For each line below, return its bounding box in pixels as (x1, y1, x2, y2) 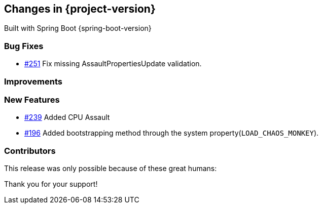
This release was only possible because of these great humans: (4, 164, 217, 173)
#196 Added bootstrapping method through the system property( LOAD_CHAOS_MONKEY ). (24, 129, 319, 138)
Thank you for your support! (4, 180, 98, 189)
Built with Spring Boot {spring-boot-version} (4, 24, 152, 33)
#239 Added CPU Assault (24, 113, 110, 122)
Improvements (4, 76, 62, 87)
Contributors (4, 145, 56, 156)
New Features (4, 94, 60, 105)
